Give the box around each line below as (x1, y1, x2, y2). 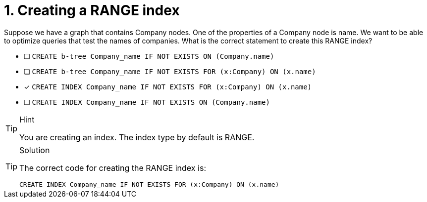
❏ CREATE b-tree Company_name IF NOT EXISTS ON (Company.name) (24, 51, 274, 60)
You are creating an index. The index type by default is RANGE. (19, 132, 255, 142)
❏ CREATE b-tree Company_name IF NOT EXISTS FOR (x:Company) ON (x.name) (24, 67, 316, 76)
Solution (19, 145, 50, 155)
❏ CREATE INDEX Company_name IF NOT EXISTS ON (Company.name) (24, 97, 270, 106)
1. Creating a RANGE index (4, 2, 180, 19)
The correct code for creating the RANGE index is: (19, 162, 206, 173)
